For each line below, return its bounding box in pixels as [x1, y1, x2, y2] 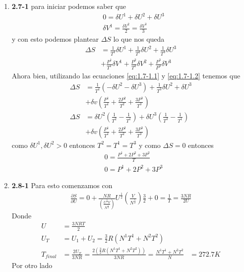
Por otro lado [11, 260, 53, 270]
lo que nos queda [113, 34, 165, 44]
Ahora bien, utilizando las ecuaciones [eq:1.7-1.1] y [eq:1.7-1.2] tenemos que [11, 70, 241, 81]
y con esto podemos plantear [11, 34, 99, 44]
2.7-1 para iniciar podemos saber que [11, 1, 126, 11]
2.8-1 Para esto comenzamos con [11, 180, 113, 190]
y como [138, 139, 161, 150]
